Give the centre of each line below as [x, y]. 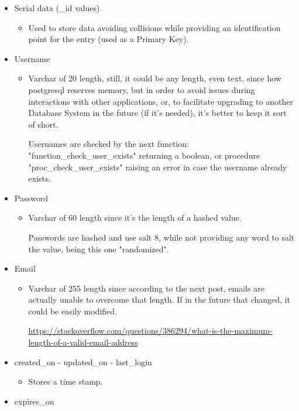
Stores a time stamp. [66, 381]
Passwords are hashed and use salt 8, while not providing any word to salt [161, 237]
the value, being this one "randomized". [99, 249]
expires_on [34, 401]
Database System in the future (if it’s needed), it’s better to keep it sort [157, 113]
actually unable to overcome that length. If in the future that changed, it [159, 299]
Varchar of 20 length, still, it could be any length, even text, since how [155, 78]
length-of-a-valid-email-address [83, 342]
